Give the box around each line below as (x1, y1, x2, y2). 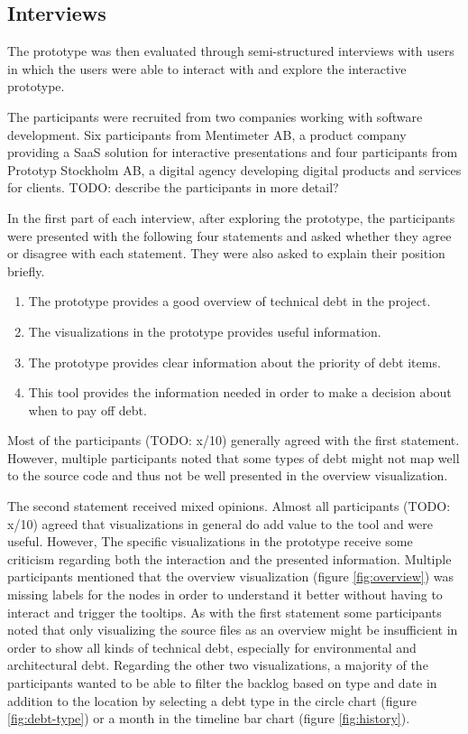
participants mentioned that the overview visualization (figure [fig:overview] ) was (7, 567, 454, 586)
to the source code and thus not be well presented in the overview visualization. (7, 466, 448, 485)
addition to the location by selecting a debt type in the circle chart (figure (7, 691, 418, 710)
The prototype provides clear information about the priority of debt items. (28, 352, 441, 371)
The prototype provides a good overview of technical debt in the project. (28, 292, 431, 311)
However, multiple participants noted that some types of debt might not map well (7, 448, 460, 467)
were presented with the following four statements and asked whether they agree (7, 226, 452, 245)
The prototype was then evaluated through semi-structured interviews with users (7, 42, 454, 60)
